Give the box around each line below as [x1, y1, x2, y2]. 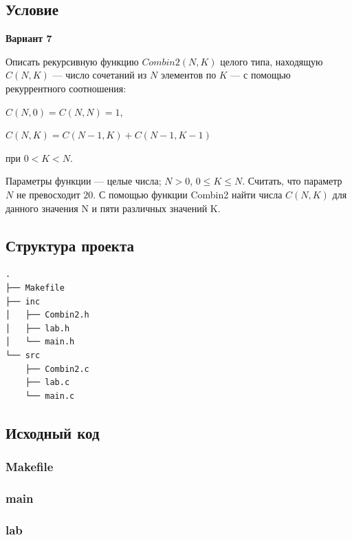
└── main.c [25, 391, 75, 401]
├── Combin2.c [25, 364, 89, 374]
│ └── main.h [5, 337, 75, 347]
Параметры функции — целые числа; [5, 174, 162, 188]
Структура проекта [5, 234, 134, 256]
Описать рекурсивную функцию [5, 54, 139, 68]
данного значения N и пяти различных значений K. [5, 200, 221, 215]
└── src [5, 350, 41, 360]
